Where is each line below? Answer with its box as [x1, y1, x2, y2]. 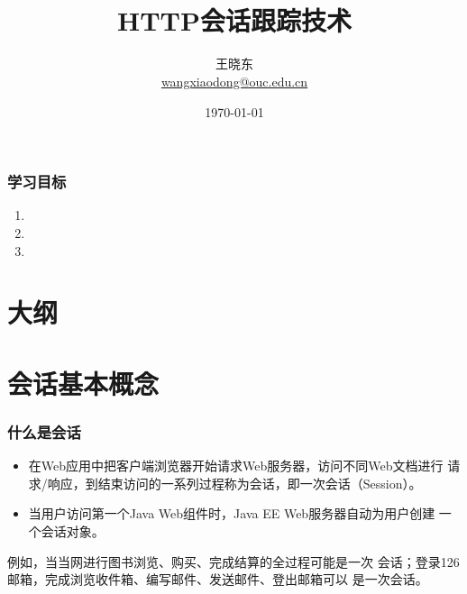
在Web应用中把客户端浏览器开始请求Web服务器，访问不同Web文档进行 [28, 456, 444, 475]
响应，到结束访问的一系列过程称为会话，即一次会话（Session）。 [47, 473, 422, 492]
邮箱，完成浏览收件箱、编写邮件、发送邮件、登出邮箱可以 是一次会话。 [7, 570, 428, 589]
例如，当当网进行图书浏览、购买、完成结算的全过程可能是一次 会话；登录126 [7, 552, 460, 571]
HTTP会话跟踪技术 [116, 2, 352, 39]
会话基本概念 [7, 364, 160, 401]
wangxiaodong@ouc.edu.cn [160, 71, 308, 90]
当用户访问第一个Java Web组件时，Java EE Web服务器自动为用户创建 [28, 504, 435, 523]
